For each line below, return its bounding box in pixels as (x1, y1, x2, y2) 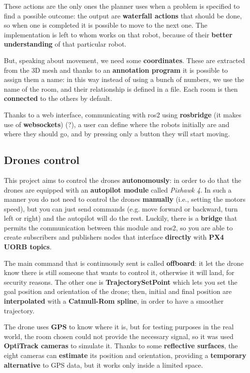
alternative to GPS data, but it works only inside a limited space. (4, 359, 203, 370)
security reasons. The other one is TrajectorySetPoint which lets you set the (4, 276, 237, 287)
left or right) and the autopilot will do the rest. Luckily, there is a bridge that (4, 213, 237, 223)
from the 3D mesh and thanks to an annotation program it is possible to (4, 65, 228, 75)
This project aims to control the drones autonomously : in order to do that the (4, 175, 241, 185)
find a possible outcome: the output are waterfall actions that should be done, (4, 10, 242, 20)
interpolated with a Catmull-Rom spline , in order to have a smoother (4, 296, 224, 306)
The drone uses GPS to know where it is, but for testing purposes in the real (4, 322, 234, 332)
